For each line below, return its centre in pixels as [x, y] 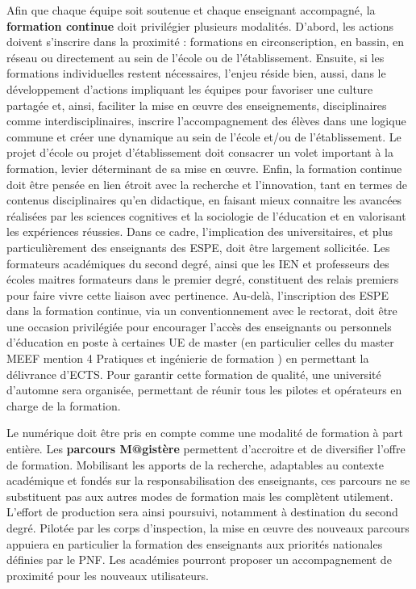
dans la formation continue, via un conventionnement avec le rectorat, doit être [202, 311]
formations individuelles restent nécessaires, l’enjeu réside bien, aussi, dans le [196, 73]
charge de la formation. [64, 405]
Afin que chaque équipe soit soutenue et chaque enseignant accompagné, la [191, 10]
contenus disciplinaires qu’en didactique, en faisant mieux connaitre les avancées [204, 200]
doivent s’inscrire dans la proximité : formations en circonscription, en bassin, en [206, 42]
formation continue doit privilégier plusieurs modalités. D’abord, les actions [200, 25]
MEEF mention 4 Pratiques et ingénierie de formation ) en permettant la [188, 358]
